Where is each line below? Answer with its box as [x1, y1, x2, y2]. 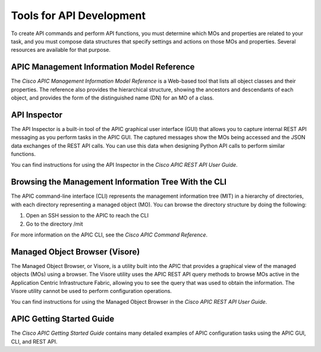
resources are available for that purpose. [11, 46, 111, 54]
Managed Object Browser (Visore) [11, 247, 140, 257]
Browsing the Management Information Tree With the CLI [11, 177, 227, 187]
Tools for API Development [11, 9, 146, 22]
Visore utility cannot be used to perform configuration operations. [11, 288, 172, 295]
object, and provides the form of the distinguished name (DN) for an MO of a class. [11, 94, 214, 101]
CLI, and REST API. [11, 338, 58, 345]
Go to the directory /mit [26, 220, 83, 228]
